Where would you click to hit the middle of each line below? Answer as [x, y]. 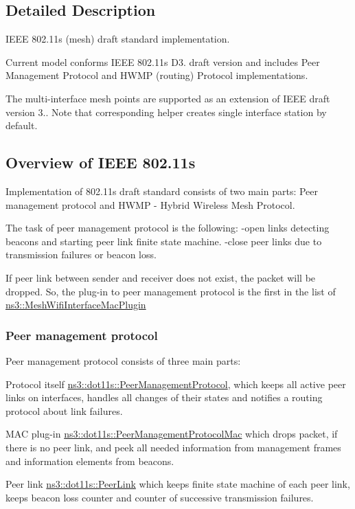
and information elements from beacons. [90, 461]
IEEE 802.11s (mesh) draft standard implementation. [118, 39]
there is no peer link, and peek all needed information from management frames [173, 447]
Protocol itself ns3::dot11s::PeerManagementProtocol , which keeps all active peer [176, 384]
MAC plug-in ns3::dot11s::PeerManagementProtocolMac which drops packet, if [172, 434]
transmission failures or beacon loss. [81, 255]
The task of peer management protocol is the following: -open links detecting [168, 228]
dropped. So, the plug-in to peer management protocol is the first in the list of [171, 291]
